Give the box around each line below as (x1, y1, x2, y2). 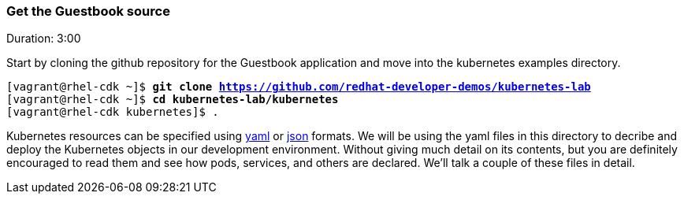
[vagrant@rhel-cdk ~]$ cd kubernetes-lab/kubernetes (6, 93, 339, 106)
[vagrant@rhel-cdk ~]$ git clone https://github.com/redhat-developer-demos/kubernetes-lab (6, 80, 591, 94)
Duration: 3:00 (6, 31, 81, 46)
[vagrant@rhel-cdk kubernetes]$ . (6, 106, 219, 119)
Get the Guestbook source (6, 3, 170, 19)
